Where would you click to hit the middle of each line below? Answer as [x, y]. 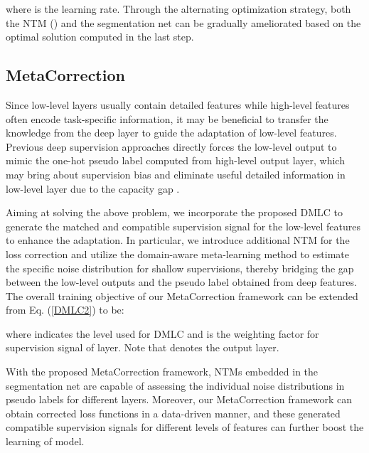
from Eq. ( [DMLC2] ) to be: [65, 310]
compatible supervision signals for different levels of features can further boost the [185, 427]
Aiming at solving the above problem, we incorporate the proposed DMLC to [174, 212]
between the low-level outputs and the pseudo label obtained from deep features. [181, 282]
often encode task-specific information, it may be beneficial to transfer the [167, 118]
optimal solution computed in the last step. [100, 37]
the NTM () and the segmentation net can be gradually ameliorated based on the [183, 22]
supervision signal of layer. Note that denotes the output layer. [143, 347]
